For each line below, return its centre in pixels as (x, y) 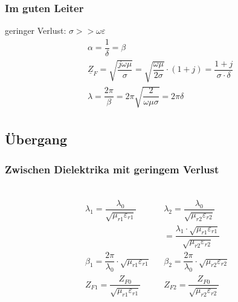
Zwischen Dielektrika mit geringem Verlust (112, 169)
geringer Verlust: (36, 31)
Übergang (36, 139)
